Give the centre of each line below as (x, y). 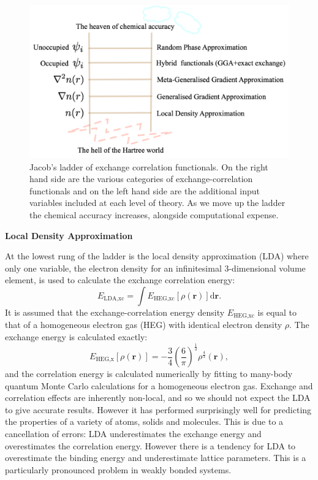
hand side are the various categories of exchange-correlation (141, 179)
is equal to (277, 312)
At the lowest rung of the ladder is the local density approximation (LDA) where (157, 256)
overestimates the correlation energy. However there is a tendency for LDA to (150, 445)
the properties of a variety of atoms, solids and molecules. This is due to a (144, 421)
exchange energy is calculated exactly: (76, 337)
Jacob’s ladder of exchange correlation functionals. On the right (149, 166)
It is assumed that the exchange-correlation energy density (115, 312)
